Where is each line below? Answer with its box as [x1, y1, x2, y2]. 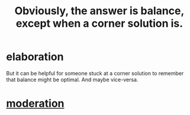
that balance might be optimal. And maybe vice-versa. [6, 76, 139, 83]
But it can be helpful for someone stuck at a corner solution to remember [6, 69, 184, 76]
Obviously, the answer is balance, [14, 4, 185, 18]
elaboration [6, 50, 64, 63]
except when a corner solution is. [15, 17, 183, 30]
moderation [6, 97, 65, 110]
